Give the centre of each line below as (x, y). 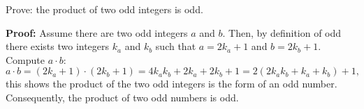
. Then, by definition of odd (282, 32)
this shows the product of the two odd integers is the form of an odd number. (172, 84)
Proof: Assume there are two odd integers (97, 32)
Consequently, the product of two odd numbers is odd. (122, 97)
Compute (25, 59)
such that (176, 46)
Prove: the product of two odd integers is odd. (104, 9)
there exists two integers (58, 46)
